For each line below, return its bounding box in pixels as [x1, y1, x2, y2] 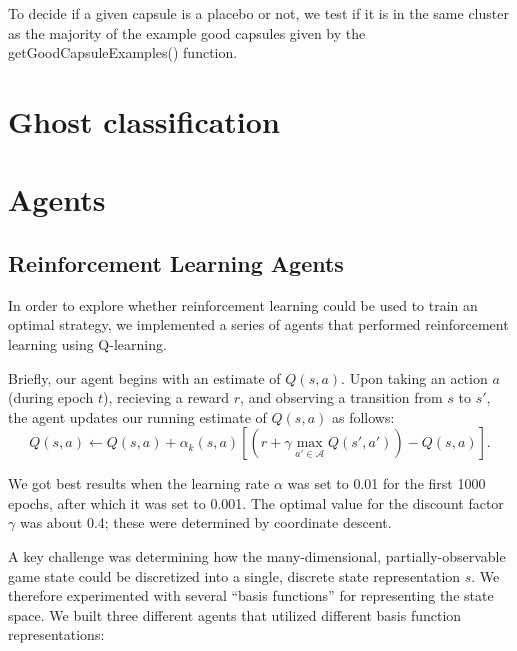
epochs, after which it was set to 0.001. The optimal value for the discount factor [8, 492, 504, 513]
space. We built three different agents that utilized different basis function [8, 604, 462, 625]
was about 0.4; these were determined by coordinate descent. [19, 512, 392, 533]
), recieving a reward [102, 387, 230, 408]
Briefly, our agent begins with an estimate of [8, 367, 281, 388]
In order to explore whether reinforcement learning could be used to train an [8, 294, 478, 315]
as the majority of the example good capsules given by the [8, 22, 366, 43]
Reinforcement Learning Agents [8, 247, 344, 278]
